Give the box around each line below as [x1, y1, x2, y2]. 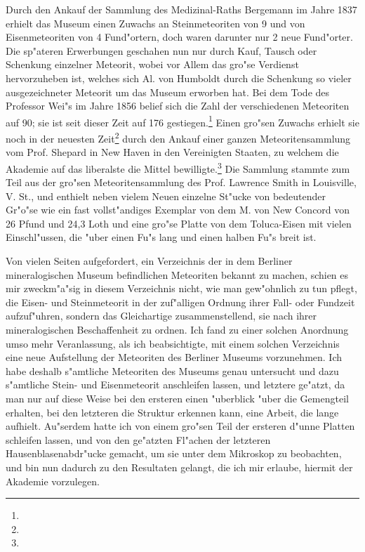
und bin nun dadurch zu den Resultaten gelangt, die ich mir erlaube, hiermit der [6, 459, 353, 474]
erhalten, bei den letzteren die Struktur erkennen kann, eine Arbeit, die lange [6, 405, 339, 419]
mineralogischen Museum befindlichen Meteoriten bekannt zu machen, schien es [6, 267, 349, 282]
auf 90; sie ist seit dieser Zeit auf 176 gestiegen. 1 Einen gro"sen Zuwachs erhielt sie [6, 112, 359, 129]
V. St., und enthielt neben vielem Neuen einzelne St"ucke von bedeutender [6, 188, 326, 203]
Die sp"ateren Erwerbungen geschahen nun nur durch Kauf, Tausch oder [6, 43, 317, 58]
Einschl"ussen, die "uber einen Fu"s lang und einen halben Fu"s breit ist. [6, 230, 317, 244]
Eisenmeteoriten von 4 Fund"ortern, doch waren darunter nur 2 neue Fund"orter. [6, 29, 353, 44]
